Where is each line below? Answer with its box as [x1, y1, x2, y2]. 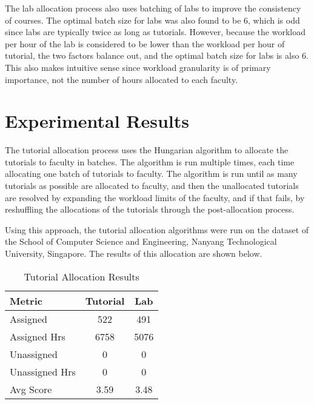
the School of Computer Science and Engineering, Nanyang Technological [5, 235, 277, 248]
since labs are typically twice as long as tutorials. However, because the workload [5, 25, 306, 38]
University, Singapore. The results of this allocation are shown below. [5, 247, 262, 260]
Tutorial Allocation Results [24, 269, 139, 283]
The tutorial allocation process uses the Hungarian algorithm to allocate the [5, 144, 289, 156]
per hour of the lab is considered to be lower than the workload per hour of [5, 37, 285, 50]
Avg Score [10, 382, 52, 396]
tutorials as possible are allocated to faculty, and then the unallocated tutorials [5, 179, 299, 192]
